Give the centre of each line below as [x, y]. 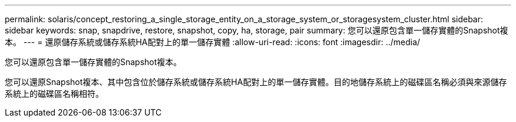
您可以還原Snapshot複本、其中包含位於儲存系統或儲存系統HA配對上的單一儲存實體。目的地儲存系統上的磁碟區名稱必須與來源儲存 [256, 82]
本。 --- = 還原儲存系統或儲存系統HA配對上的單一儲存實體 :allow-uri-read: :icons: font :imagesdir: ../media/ [213, 42]
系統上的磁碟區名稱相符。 [54, 94]
